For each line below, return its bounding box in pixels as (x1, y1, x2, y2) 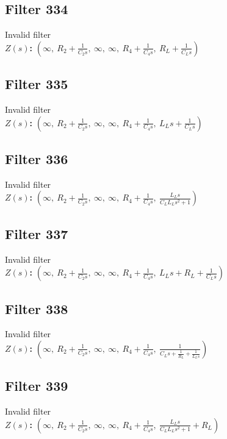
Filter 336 (5, 149, 68, 168)
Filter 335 (5, 74, 68, 93)
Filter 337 (5, 224, 68, 243)
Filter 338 (5, 299, 68, 318)
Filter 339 (5, 376, 68, 395)
